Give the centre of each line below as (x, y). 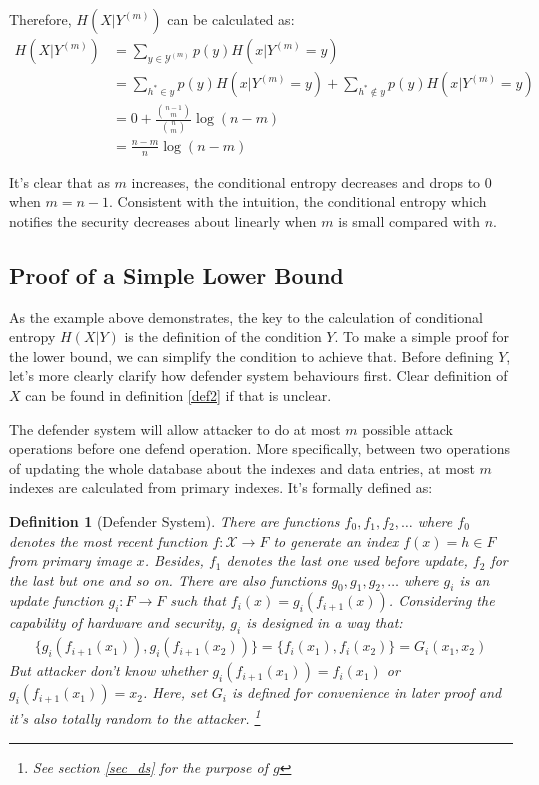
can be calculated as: (231, 19)
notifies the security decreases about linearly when (163, 220)
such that (198, 600)
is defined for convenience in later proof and (366, 692)
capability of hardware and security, (117, 622)
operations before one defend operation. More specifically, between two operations (259, 448)
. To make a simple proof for (421, 336)
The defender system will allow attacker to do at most (175, 428)
